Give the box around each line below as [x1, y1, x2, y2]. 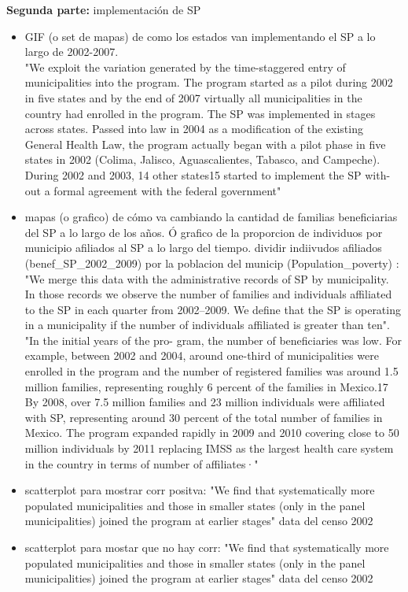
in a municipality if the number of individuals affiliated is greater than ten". [24, 316, 390, 333]
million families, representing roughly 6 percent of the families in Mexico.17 [24, 378, 388, 394]
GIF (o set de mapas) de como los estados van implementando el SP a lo [24, 28, 376, 44]
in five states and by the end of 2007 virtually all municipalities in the [24, 89, 362, 105]
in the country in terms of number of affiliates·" [24, 455, 259, 472]
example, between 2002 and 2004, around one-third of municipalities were [24, 347, 379, 364]
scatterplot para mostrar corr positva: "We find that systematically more [24, 482, 375, 498]
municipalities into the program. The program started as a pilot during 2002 [24, 74, 393, 91]
